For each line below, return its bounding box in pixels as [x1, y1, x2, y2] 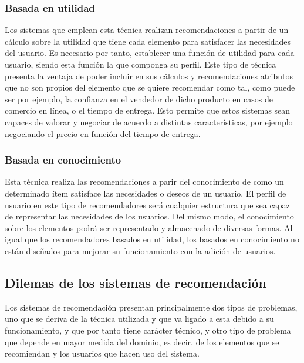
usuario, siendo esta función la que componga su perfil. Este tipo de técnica [5, 58, 276, 70]
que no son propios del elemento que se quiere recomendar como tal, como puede [5, 81, 295, 94]
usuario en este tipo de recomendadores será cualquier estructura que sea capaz [5, 198, 290, 211]
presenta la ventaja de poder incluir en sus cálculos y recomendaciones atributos [5, 69, 293, 82]
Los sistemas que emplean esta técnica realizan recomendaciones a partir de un [5, 24, 289, 36]
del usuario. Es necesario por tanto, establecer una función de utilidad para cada [5, 46, 295, 59]
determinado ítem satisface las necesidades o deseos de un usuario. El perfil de [5, 187, 286, 199]
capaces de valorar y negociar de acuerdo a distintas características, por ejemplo [5, 115, 293, 128]
